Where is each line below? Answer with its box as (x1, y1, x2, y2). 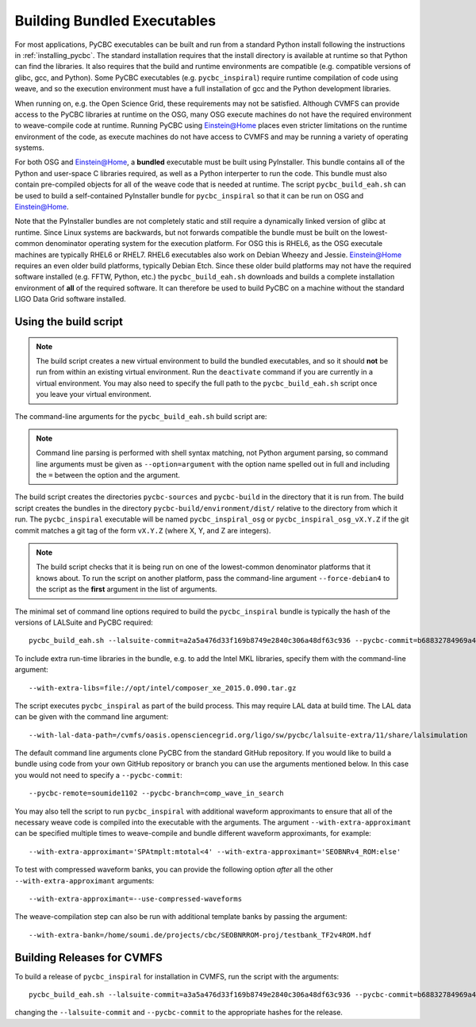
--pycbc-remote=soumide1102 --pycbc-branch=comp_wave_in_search (29, 789, 285, 798)
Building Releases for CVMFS (14, 951, 163, 964)
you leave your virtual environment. (36, 390, 152, 399)
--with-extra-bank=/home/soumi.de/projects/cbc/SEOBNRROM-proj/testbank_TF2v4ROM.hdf (29, 930, 372, 940)
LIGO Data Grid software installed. (14, 294, 126, 304)
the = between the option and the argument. (36, 471, 180, 480)
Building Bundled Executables (14, 12, 217, 29)
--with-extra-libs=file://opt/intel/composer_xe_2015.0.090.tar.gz (29, 683, 297, 692)
